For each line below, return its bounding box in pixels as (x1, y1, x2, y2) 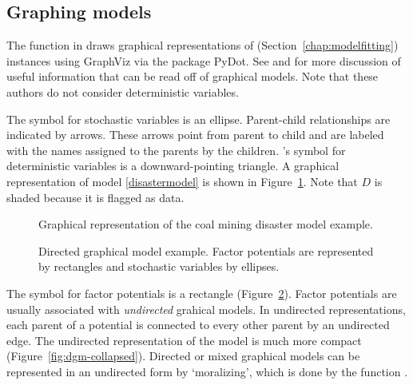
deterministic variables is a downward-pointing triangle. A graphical (6, 157, 340, 174)
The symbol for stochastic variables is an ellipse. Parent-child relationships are (6, 110, 391, 127)
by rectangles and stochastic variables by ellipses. (38, 258, 280, 275)
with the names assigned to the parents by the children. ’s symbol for (6, 141, 346, 158)
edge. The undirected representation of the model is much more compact (6, 331, 362, 348)
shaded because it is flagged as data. (6, 189, 185, 205)
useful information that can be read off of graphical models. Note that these (6, 68, 379, 85)
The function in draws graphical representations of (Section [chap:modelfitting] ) (6, 37, 399, 54)
